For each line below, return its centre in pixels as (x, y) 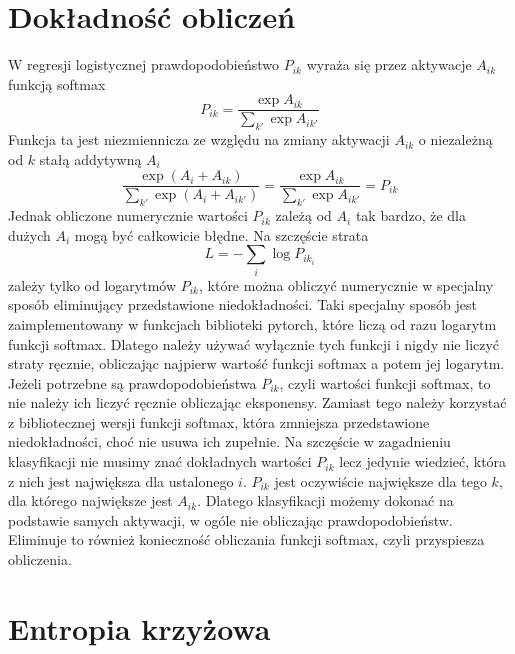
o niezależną (455, 139)
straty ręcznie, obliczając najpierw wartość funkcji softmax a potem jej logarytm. (256, 363)
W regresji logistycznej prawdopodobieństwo (144, 64)
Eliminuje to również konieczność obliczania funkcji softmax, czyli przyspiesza (246, 539)
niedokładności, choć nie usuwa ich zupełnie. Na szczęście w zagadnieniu (229, 441)
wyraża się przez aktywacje (389, 64)
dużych (29, 234)
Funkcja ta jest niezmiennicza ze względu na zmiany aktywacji (199, 139)
